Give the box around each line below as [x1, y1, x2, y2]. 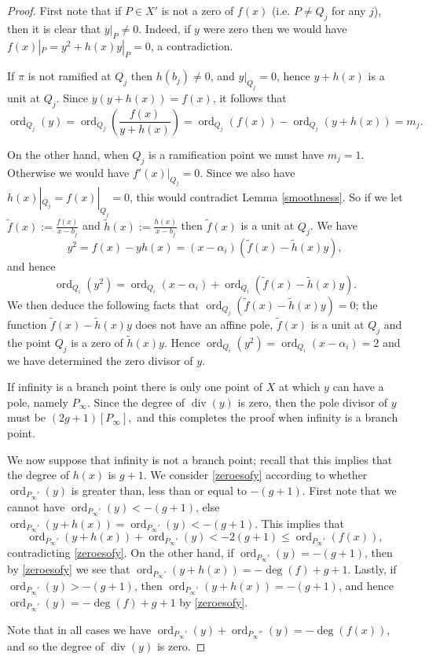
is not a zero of [161, 2, 234, 18]
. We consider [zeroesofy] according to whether [143, 466, 368, 483]
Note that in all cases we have [7, 621, 152, 637]
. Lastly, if [347, 561, 397, 577]
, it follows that [212, 90, 287, 106]
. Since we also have [200, 164, 295, 180]
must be [7, 409, 46, 426]
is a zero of [71, 334, 123, 350]
